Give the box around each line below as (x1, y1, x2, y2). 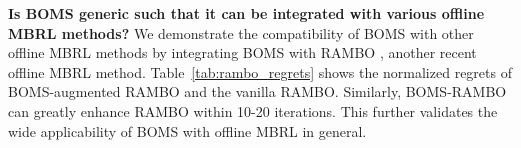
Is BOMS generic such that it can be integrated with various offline (8, 3, 485, 23)
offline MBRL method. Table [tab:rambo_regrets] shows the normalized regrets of (8, 61, 512, 82)
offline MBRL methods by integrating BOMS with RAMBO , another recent (8, 42, 477, 63)
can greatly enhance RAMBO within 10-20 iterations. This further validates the (8, 100, 498, 121)
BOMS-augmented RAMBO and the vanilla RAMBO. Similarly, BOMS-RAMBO (8, 81, 507, 102)
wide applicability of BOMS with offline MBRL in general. (8, 120, 367, 141)
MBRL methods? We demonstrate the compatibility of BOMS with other (8, 22, 474, 43)
